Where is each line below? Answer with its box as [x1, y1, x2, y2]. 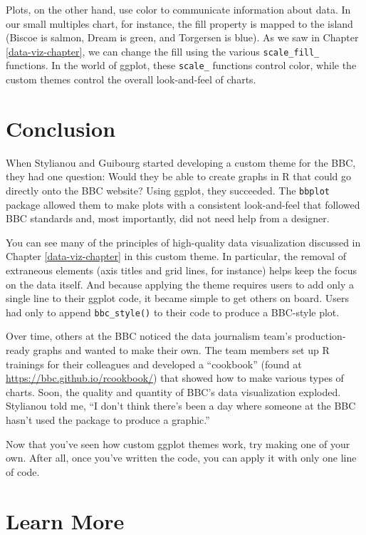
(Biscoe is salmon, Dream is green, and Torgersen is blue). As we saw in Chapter [6, 30, 359, 45]
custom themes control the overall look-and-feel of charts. [6, 72, 256, 87]
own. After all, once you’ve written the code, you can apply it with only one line [6, 450, 357, 465]
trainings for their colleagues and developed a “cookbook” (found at [6, 356, 302, 371]
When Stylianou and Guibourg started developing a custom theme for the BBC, [6, 155, 356, 170]
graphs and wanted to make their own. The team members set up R [33, 343, 330, 358]
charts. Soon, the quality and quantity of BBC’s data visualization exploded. [6, 384, 341, 399]
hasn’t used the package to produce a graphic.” [6, 412, 210, 427]
